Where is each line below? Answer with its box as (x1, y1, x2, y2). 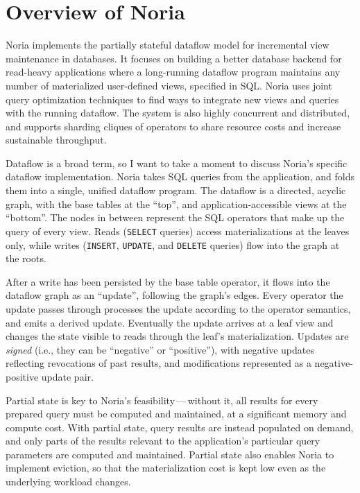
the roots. (6, 251, 46, 266)
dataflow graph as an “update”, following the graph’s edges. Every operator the (6, 288, 343, 302)
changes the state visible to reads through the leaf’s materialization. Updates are (6, 329, 349, 343)
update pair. (41, 369, 94, 383)
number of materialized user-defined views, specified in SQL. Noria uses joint (6, 78, 332, 92)
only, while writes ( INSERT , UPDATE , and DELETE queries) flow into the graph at (6, 237, 340, 252)
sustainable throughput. (6, 132, 107, 147)
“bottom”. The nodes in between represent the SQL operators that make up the (6, 210, 345, 225)
